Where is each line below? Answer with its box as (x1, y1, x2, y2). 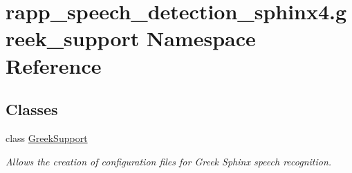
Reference (6, 51, 102, 79)
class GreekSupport (6, 130, 88, 145)
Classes (6, 99, 58, 120)
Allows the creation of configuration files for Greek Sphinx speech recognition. (6, 154, 332, 168)
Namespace (147, 24, 256, 52)
